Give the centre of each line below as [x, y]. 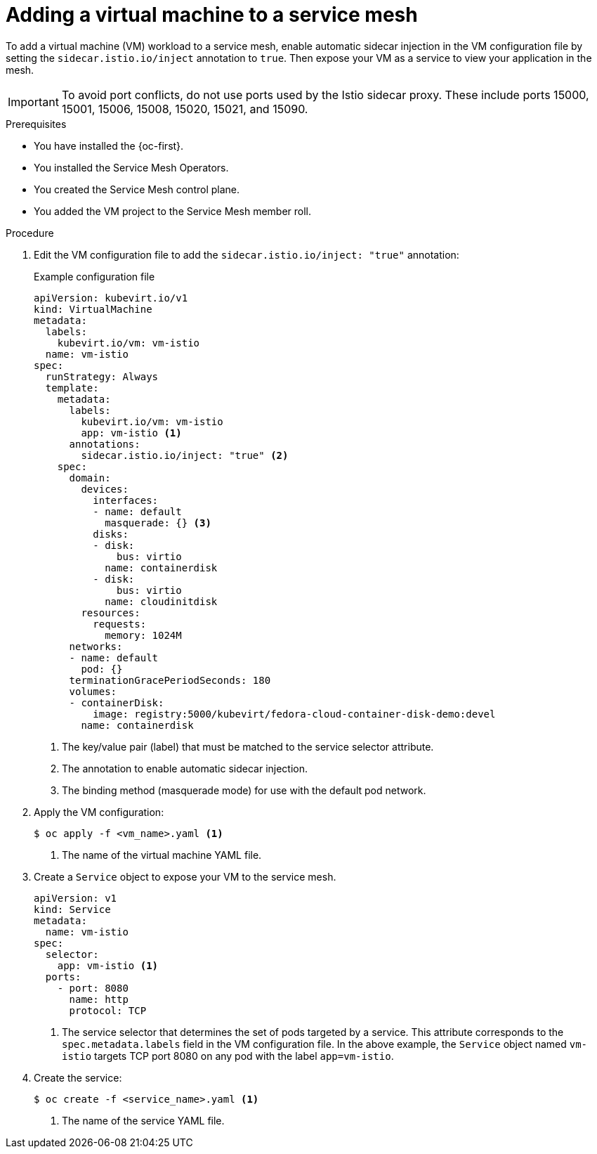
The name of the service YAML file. [143, 1120]
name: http [99, 999]
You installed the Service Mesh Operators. [131, 167]
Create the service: [78, 1077]
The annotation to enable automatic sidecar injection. [185, 768]
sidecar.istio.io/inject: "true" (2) [185, 455]
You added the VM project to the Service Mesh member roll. [173, 211]
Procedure [30, 233]
